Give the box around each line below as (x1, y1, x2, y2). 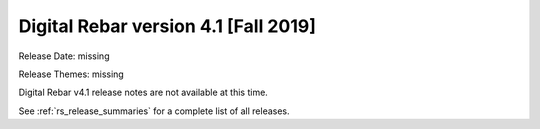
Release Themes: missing (18, 68, 124, 80)
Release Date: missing (18, 50, 110, 62)
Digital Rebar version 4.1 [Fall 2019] (18, 15, 317, 37)
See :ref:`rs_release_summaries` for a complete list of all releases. (18, 105, 290, 117)
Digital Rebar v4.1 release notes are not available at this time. (18, 86, 269, 99)
